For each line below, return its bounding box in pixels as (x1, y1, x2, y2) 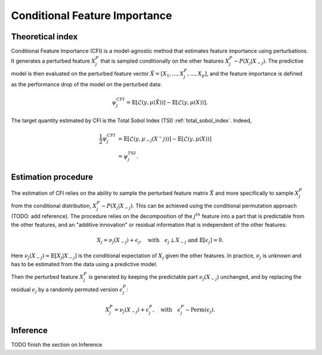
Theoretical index (11, 32, 78, 42)
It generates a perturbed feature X (11, 57, 96, 65)
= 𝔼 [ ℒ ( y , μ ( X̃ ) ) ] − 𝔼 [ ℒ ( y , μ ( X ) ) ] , (126, 99, 208, 105)
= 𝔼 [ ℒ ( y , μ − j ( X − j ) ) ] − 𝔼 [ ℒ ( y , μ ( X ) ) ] (117, 134, 212, 143)
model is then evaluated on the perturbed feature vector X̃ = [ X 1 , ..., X (11, 70, 184, 79)
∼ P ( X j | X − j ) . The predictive (233, 57, 304, 66)
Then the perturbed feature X (11, 273, 84, 280)
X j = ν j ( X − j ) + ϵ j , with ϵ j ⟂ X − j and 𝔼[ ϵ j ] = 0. (97, 236, 224, 245)
